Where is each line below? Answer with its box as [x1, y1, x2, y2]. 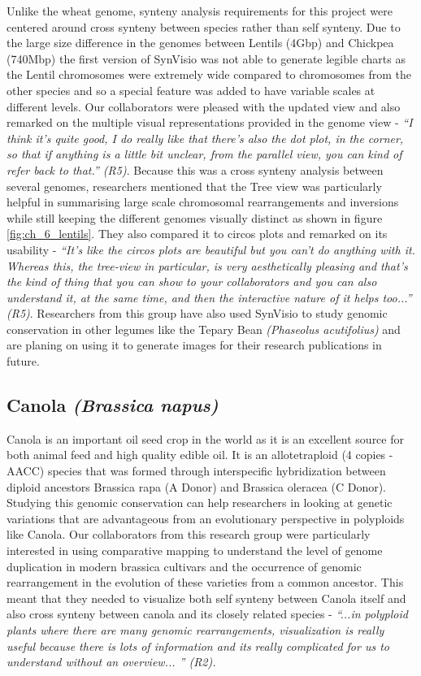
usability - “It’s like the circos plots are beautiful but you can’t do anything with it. [7, 240, 415, 258]
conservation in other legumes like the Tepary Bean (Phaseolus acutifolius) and [7, 320, 401, 337]
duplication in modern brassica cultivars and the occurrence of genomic [7, 557, 362, 574]
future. [7, 353, 40, 370]
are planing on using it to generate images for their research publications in [7, 336, 382, 353]
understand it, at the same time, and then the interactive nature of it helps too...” [7, 288, 412, 305]
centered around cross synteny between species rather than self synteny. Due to [7, 18, 401, 35]
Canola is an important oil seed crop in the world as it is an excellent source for [7, 430, 404, 447]
